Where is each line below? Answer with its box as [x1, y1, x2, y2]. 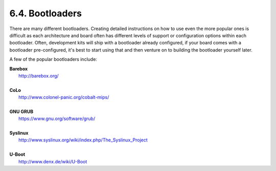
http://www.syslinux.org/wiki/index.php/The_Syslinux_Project [18, 137, 148, 143]
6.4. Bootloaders [9, 8, 82, 19]
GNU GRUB [9, 108, 33, 114]
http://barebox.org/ [18, 72, 59, 79]
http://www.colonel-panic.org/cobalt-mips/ [18, 94, 109, 101]
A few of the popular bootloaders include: [9, 56, 97, 62]
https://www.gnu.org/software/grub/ [18, 115, 96, 122]
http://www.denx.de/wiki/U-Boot [18, 158, 87, 164]
